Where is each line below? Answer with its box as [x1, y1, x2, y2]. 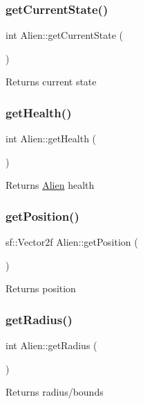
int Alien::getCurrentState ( [6, 28, 124, 42]
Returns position [6, 281, 76, 296]
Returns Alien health [6, 178, 95, 192]
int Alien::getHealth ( [6, 131, 97, 146]
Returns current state [6, 74, 97, 89]
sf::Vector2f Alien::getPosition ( [6, 235, 138, 249]
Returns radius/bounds [6, 385, 104, 399]
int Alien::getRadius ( [6, 338, 97, 353]
